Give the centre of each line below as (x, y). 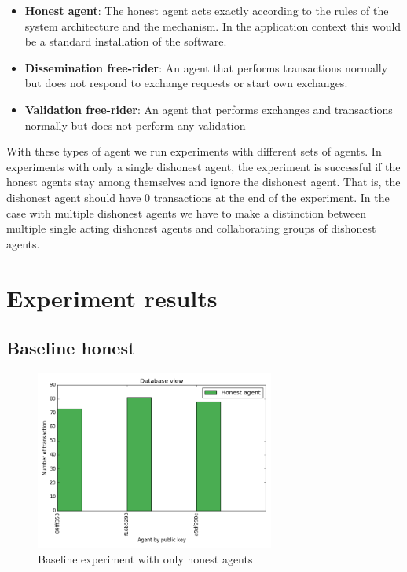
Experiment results (112, 297)
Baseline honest (71, 348)
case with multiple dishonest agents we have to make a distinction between (187, 213)
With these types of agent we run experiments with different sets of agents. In (194, 151)
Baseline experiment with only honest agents (145, 559)
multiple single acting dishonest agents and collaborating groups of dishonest (191, 228)
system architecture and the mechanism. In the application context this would (213, 26)
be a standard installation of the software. (126, 41)
